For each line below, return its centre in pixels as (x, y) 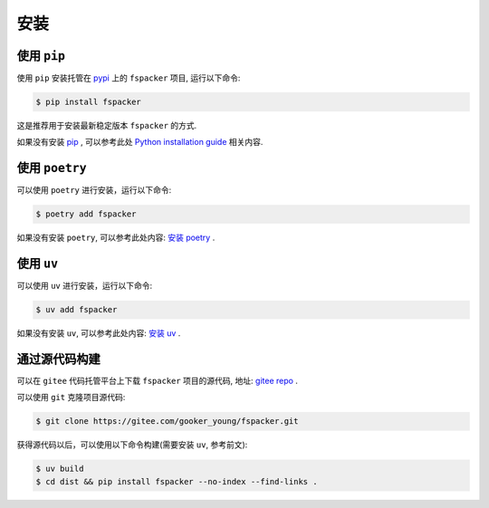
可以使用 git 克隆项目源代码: (71, 398)
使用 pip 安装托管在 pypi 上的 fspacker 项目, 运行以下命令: (129, 78)
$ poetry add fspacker (86, 214)
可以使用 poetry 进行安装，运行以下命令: (94, 190)
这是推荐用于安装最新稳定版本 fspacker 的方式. (107, 126)
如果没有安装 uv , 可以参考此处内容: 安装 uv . (99, 333)
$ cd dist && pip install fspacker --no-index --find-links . (177, 481)
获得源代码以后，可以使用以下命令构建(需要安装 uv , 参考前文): (132, 445)
